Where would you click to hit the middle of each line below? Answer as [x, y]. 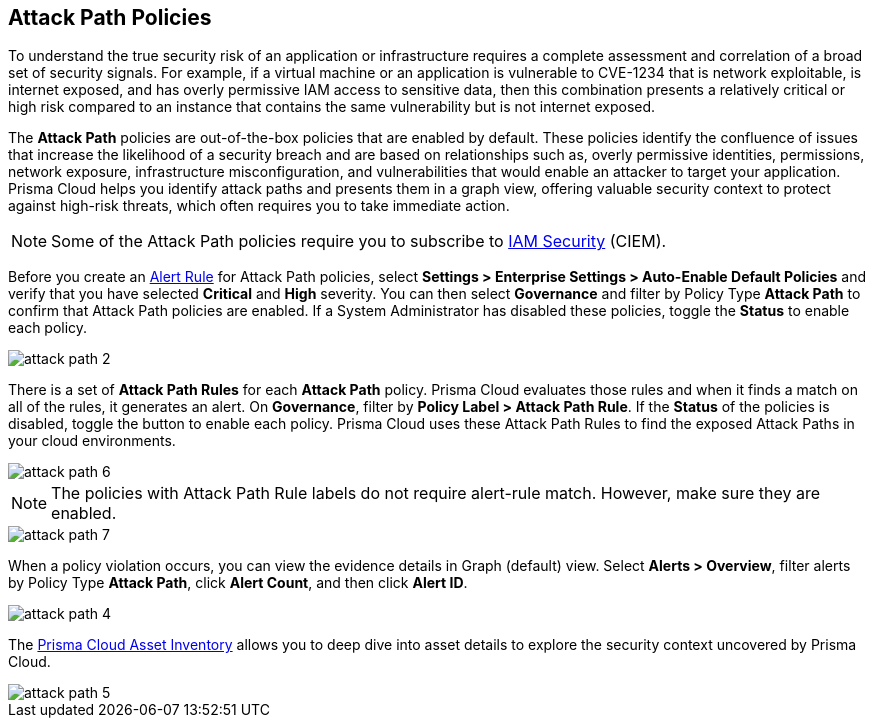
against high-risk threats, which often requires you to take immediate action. [259, 206]
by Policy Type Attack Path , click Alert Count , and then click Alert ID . [238, 583]
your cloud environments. [92, 441]
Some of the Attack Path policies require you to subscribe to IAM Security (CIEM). [359, 241]
